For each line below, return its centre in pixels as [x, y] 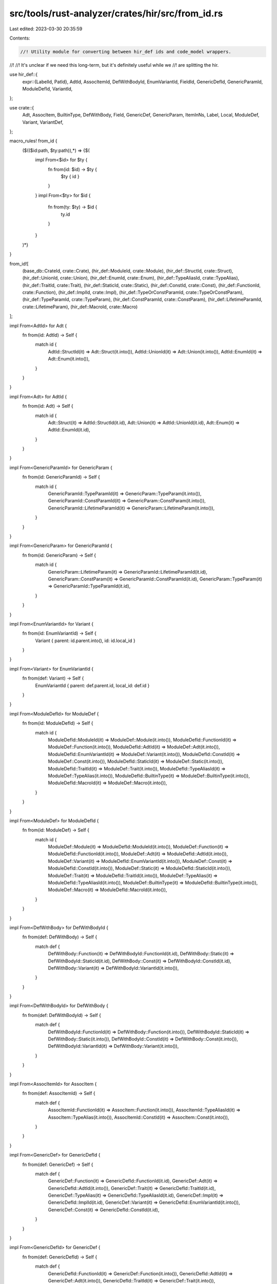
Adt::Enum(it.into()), [69, 359]
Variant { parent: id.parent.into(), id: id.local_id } [85, 640]
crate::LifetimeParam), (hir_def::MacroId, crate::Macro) [80, 307]
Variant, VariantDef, [43, 122]
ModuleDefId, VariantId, [47, 89]
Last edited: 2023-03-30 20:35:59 [46, 29]
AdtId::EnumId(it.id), [69, 430]
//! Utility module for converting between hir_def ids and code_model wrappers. [126, 52]
